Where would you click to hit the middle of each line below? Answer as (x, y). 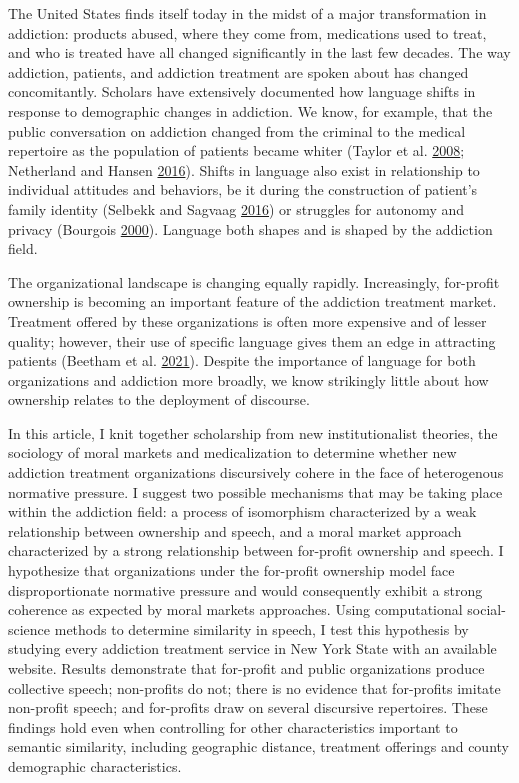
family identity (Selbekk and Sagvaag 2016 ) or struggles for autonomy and (236, 208)
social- (486, 609)
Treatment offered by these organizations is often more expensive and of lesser (247, 320)
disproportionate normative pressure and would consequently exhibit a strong (245, 589)
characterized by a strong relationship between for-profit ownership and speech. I (256, 550)
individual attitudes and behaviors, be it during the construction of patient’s (243, 189)
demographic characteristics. (95, 765)
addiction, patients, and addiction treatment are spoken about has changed (238, 71)
